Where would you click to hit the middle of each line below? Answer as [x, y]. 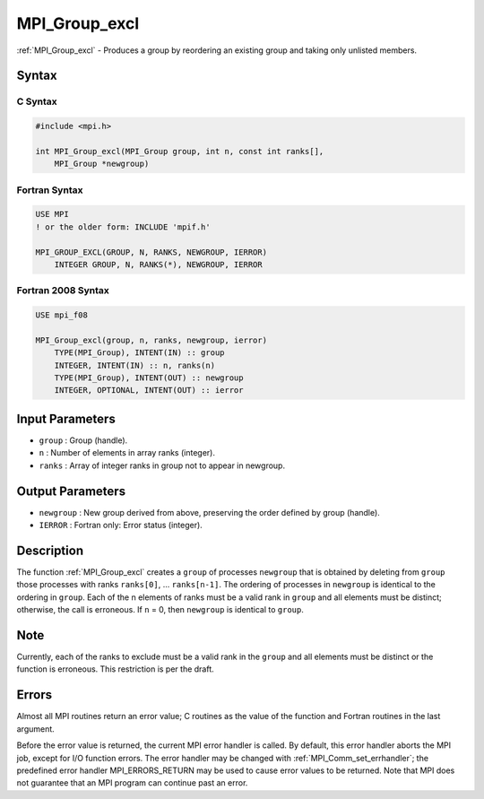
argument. [36, 729]
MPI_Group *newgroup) [102, 164]
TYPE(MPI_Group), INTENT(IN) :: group [139, 353]
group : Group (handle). [83, 440]
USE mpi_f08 [62, 315]
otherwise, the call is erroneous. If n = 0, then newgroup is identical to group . [160, 610]
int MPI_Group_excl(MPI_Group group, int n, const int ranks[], [180, 151]
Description [50, 550]
